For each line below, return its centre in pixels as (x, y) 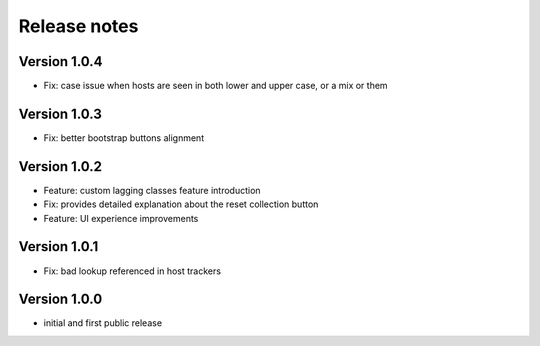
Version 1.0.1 (58, 246)
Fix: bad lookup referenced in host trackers (132, 271)
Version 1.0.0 (60, 299)
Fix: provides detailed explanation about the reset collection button (181, 204)
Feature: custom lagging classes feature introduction (152, 190)
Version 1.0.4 (61, 61)
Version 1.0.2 (60, 166)
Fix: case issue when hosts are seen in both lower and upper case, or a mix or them (216, 86)
